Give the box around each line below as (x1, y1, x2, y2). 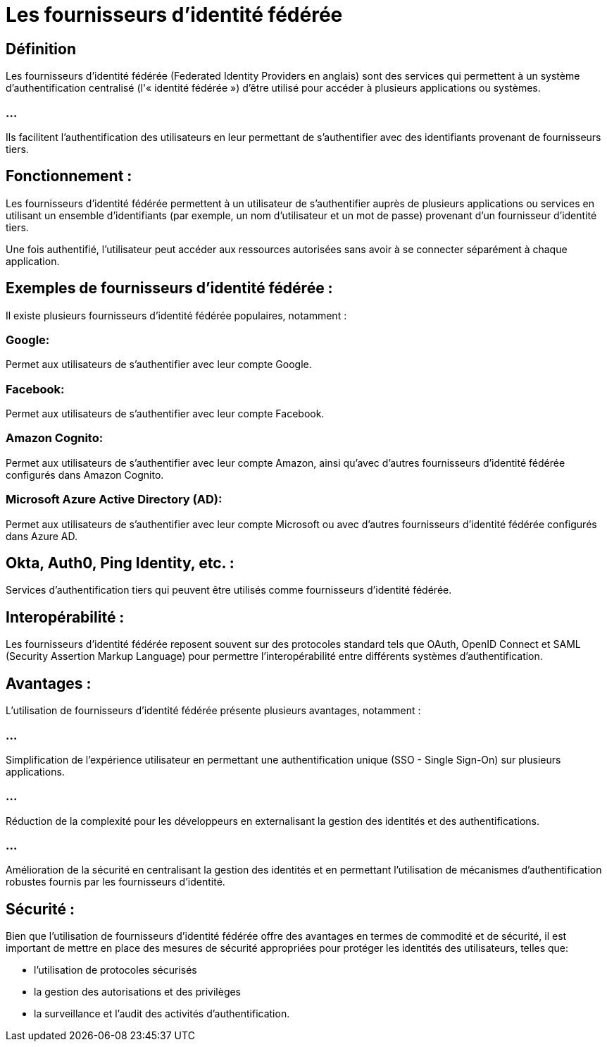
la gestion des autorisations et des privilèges (34, 986, 242, 998)
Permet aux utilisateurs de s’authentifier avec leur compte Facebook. (6, 408, 325, 420)
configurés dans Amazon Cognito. (6, 468, 164, 481)
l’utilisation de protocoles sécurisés (34, 964, 197, 976)
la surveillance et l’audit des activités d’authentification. (34, 1008, 290, 1020)
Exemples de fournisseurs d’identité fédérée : (6, 279, 333, 298)
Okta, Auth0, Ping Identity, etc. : (6, 554, 234, 573)
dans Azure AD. (6, 529, 78, 542)
